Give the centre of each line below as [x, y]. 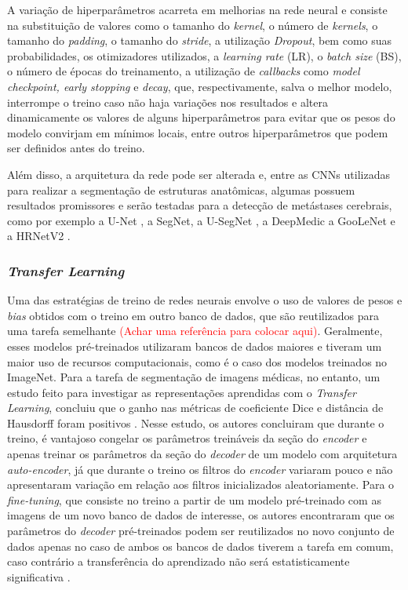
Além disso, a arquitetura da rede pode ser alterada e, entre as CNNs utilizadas [199, 174]
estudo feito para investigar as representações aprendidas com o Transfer [182, 392]
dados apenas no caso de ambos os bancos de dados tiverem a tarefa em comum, [200, 546]
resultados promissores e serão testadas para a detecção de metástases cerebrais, [200, 205]
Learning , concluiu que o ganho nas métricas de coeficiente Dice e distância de [195, 408]
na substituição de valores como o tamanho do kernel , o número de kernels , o [193, 25]
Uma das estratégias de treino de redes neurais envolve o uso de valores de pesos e [205, 300]
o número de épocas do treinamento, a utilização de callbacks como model [184, 71]
